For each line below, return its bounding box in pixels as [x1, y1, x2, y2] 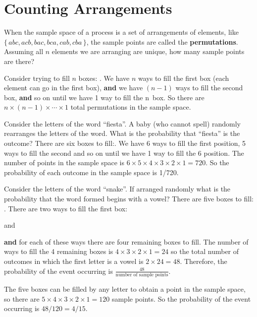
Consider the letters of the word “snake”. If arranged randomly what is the [4, 184, 231, 194]
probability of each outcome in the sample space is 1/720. [4, 167, 179, 177]
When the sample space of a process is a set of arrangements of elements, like [4, 27, 239, 37]
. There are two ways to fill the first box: [4, 203, 128, 213]
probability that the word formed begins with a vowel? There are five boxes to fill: [4, 193, 254, 204]
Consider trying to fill [4, 72, 70, 83]
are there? [4, 56, 35, 66]
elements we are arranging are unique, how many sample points [51, 46, 245, 57]
